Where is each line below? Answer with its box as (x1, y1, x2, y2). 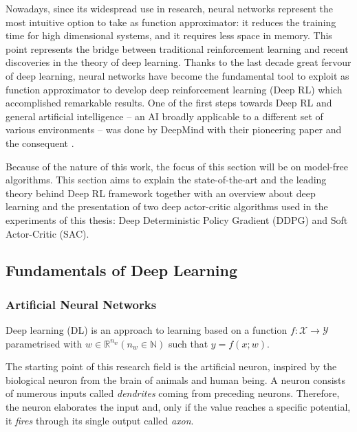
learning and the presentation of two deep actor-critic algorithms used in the (6, 199, 328, 214)
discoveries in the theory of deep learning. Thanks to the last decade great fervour (6, 55, 351, 69)
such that (168, 336, 208, 350)
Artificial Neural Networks (6, 295, 157, 312)
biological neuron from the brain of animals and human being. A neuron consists (6, 372, 346, 387)
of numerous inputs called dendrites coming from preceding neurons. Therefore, (6, 386, 340, 400)
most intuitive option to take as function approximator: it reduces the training (6, 14, 336, 29)
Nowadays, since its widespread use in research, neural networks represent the (6, 1, 334, 15)
